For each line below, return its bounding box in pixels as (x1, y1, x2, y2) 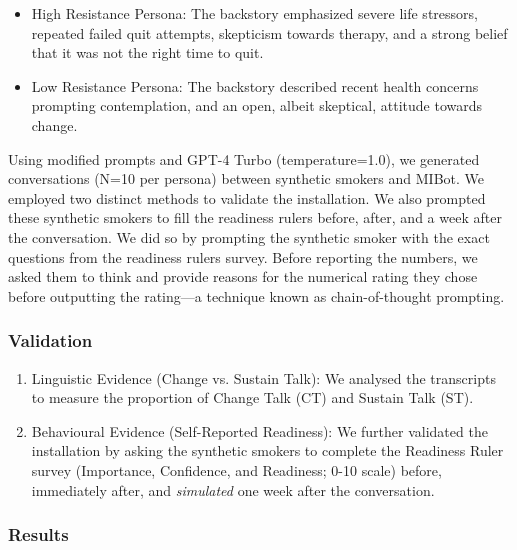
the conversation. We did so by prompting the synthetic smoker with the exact (8, 226, 490, 247)
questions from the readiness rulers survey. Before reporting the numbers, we (8, 246, 478, 267)
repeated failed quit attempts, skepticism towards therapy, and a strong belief (31, 22, 508, 43)
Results (8, 522, 69, 547)
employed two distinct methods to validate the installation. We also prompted (8, 187, 486, 208)
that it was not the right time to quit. (31, 42, 264, 63)
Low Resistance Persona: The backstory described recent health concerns (31, 75, 479, 96)
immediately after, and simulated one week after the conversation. (31, 479, 435, 500)
